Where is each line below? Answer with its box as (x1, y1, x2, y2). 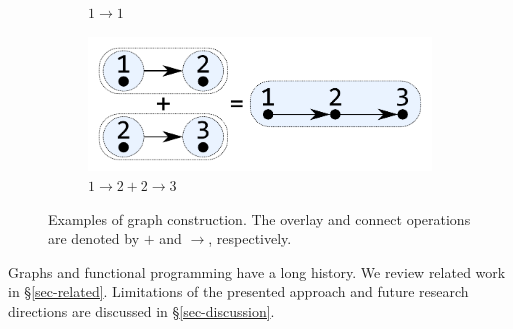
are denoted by (48, 228, 140, 249)
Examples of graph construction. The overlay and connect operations (48, 208, 471, 229)
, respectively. (208, 228, 292, 249)
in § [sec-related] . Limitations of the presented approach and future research (8, 281, 469, 302)
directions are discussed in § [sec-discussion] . (8, 300, 275, 321)
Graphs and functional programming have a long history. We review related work (8, 261, 506, 282)
